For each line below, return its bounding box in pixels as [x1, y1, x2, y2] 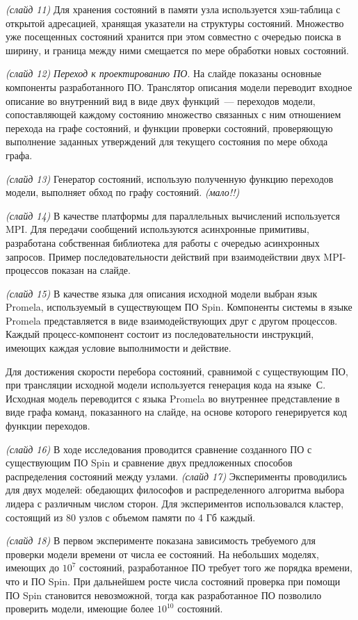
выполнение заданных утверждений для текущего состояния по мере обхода [6, 134, 328, 149]
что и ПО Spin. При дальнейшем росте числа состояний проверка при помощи [6, 573, 341, 588]
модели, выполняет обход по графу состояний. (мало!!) [6, 185, 240, 199]
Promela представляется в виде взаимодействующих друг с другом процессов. [6, 313, 338, 327]
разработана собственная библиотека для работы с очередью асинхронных [6, 235, 320, 250]
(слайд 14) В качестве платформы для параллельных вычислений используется [6, 208, 340, 222]
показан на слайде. [51, 263, 131, 277]
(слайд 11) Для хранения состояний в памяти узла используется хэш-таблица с [6, 2, 341, 16]
